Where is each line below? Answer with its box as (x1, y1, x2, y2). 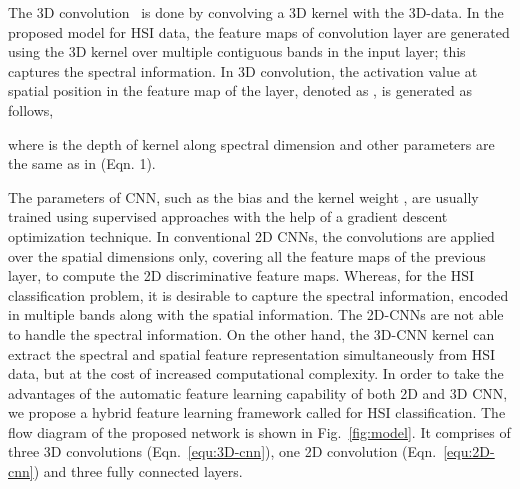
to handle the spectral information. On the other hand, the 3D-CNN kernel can (8, 323, 495, 344)
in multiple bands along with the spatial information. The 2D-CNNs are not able (8, 304, 504, 325)
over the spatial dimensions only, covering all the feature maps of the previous (8, 245, 486, 266)
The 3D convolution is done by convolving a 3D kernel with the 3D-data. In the (8, 2, 504, 22)
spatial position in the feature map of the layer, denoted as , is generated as (8, 80, 473, 101)
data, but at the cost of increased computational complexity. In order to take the (8, 363, 504, 384)
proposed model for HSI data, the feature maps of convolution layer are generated (8, 21, 510, 42)
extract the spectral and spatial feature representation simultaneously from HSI (8, 343, 496, 364)
